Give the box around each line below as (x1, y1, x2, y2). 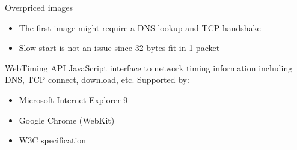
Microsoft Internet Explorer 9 (19, 93, 128, 106)
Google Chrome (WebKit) (19, 113, 115, 126)
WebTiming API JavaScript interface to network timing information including (5, 61, 293, 74)
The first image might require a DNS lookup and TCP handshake (19, 21, 261, 34)
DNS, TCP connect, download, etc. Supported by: (5, 73, 189, 86)
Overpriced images (5, 1, 73, 13)
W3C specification (19, 134, 87, 146)
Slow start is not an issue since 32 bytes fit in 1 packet (19, 41, 220, 54)
